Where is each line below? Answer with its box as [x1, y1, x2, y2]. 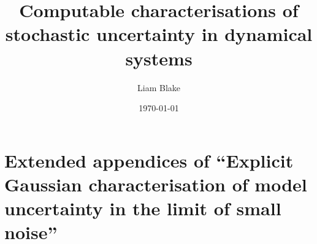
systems [125, 45, 193, 70]
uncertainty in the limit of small [4, 196, 281, 221]
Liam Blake [137, 81, 180, 94]
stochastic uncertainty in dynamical [5, 21, 313, 46]
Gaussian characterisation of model [4, 171, 307, 196]
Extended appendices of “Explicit [4, 147, 294, 172]
